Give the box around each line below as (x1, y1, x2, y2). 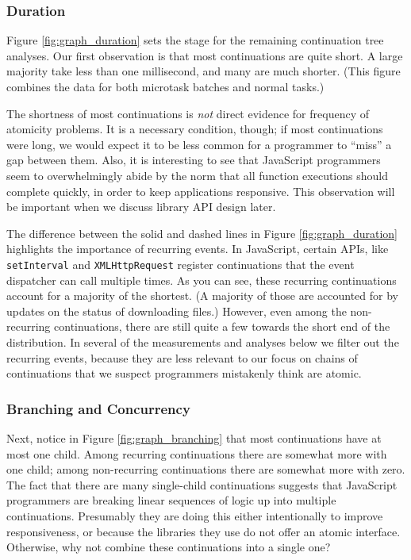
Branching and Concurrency (6, 398, 190, 418)
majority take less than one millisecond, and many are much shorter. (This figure (6, 63, 401, 79)
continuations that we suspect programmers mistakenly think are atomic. (6, 365, 362, 382)
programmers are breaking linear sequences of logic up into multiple (6, 492, 336, 508)
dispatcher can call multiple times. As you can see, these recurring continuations (6, 271, 397, 288)
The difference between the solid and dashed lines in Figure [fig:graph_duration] (6, 224, 398, 241)
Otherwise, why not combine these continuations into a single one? (6, 539, 331, 555)
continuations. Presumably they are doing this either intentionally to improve (6, 507, 383, 524)
